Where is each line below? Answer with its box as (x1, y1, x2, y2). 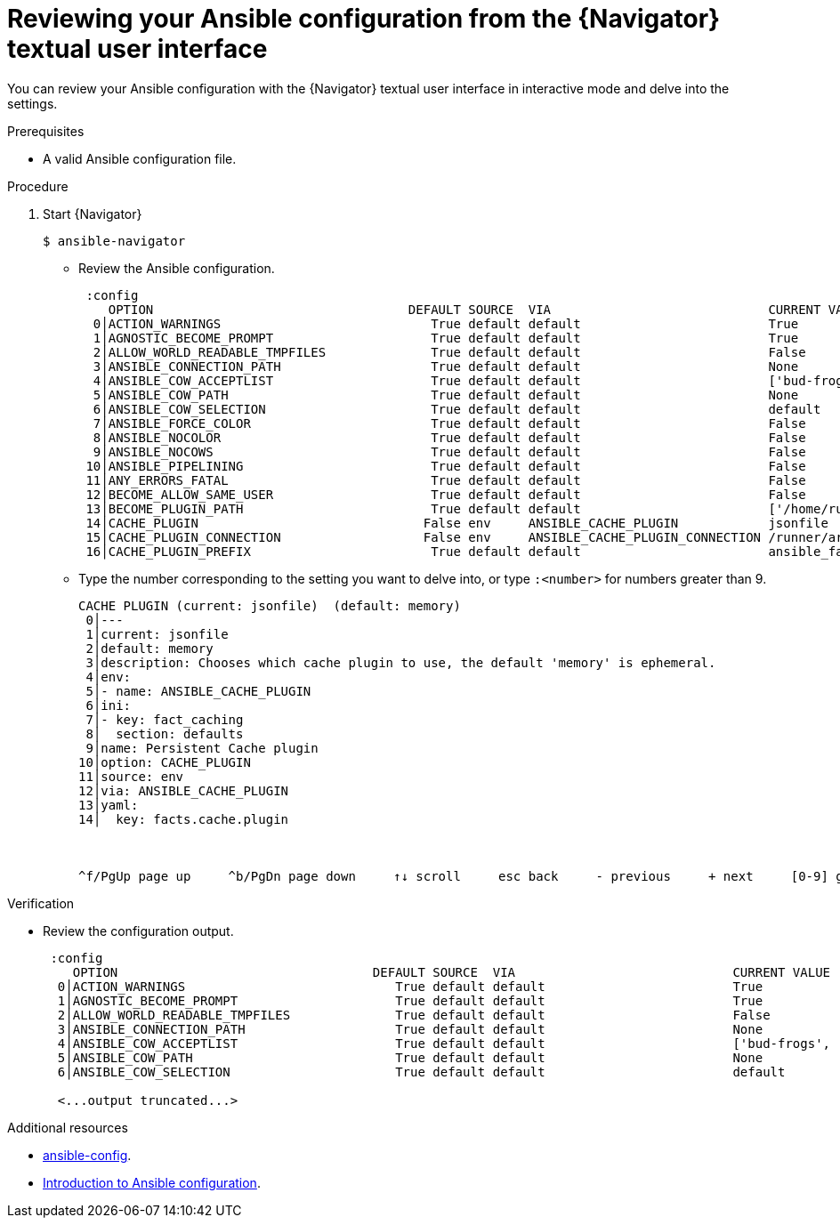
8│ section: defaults (85, 726, 244, 741)
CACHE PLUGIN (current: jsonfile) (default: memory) (78, 598, 461, 613)
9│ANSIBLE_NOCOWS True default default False (93, 444, 806, 459)
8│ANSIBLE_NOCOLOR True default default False (93, 430, 806, 445)
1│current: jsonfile (85, 626, 229, 641)
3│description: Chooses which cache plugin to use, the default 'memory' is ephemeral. (85, 655, 716, 670)
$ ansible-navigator (43, 233, 186, 248)
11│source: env (78, 769, 184, 784)
